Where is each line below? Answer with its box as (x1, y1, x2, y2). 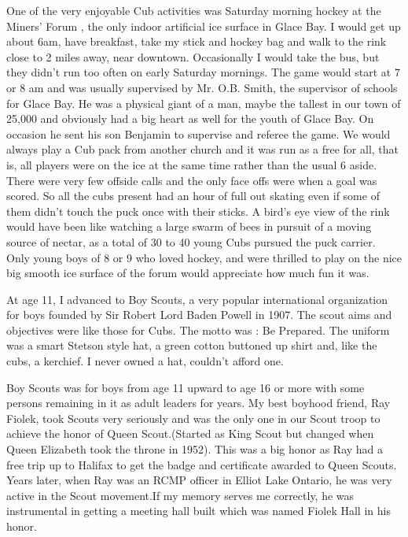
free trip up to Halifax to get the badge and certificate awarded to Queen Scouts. (6, 456, 397, 472)
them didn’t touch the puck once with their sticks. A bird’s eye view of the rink (6, 202, 390, 219)
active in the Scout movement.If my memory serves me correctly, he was (6, 487, 355, 503)
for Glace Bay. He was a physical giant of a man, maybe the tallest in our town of (6, 94, 401, 111)
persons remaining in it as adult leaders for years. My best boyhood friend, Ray (6, 394, 391, 411)
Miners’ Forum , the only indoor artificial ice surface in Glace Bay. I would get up (6, 17, 401, 34)
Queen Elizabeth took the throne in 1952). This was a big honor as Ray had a (6, 441, 384, 457)
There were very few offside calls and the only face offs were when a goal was (6, 172, 377, 188)
